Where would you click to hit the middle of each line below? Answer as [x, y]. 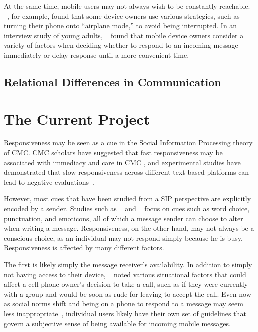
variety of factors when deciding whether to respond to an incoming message [121, 45]
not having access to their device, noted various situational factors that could [125, 274]
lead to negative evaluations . [49, 182]
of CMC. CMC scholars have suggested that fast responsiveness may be [113, 153]
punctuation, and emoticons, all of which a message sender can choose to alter [124, 218]
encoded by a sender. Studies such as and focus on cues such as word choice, [127, 209]
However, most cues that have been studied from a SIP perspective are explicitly [128, 199]
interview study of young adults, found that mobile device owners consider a [124, 35]
